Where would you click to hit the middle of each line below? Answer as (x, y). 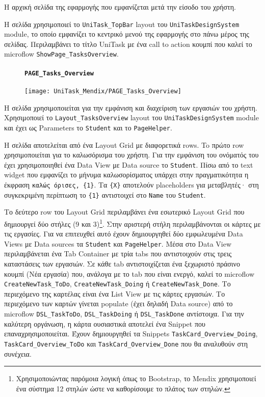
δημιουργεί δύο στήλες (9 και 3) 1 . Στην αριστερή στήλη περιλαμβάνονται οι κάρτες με (132, 223)
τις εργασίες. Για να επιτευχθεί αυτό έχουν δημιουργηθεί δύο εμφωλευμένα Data (124, 234)
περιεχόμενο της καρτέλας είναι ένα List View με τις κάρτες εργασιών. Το (115, 293)
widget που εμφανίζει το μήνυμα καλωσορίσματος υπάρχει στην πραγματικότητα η (126, 175)
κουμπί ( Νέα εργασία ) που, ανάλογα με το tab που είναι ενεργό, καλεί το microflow (129, 273)
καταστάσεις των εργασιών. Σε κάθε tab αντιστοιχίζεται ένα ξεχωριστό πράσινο (122, 263)
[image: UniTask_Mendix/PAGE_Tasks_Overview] (103, 91)
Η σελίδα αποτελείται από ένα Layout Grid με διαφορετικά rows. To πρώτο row (124, 144)
